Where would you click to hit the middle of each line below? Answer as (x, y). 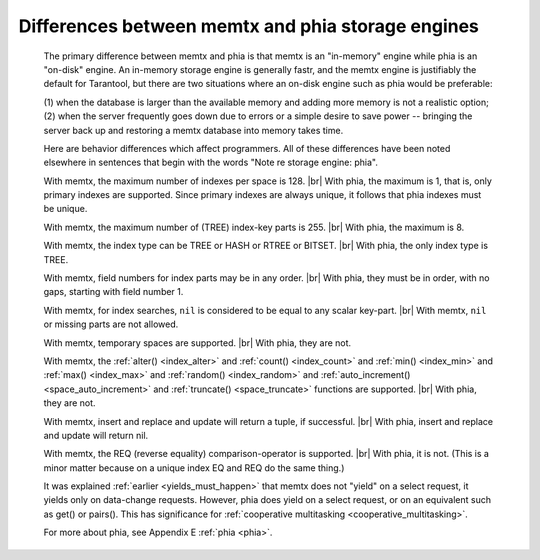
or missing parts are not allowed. (111, 324)
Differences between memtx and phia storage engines (249, 26)
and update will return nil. (96, 435)
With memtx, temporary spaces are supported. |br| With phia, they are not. (197, 342)
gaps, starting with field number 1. (113, 292)
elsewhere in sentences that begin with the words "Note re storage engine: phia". (211, 162)
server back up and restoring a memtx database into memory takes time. (193, 130)
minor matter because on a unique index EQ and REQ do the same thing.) (194, 467)
